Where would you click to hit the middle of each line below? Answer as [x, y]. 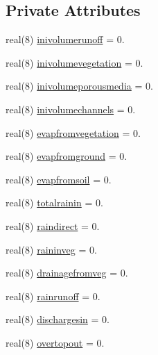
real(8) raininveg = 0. [51, 249]
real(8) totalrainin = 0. [54, 203]
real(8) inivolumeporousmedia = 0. [79, 86]
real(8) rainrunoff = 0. [53, 296]
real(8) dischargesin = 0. [58, 319]
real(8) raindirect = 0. [53, 225]
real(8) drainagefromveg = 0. [67, 273]
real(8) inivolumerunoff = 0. [65, 39]
